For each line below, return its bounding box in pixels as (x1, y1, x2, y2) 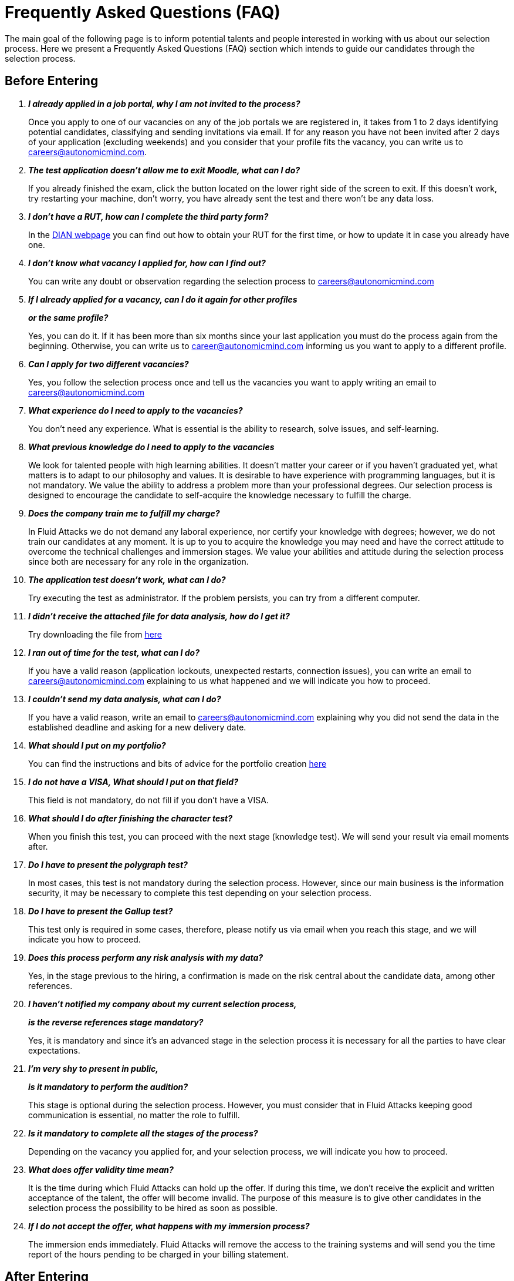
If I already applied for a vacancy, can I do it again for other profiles (28, 294, 297, 304)
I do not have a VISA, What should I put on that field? (28, 776, 238, 787)
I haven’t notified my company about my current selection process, (28, 998, 297, 1009)
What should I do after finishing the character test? (28, 813, 233, 823)
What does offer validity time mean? (28, 1164, 174, 1175)
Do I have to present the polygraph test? (28, 859, 188, 870)
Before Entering (5, 73, 99, 89)
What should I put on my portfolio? (28, 740, 166, 750)
